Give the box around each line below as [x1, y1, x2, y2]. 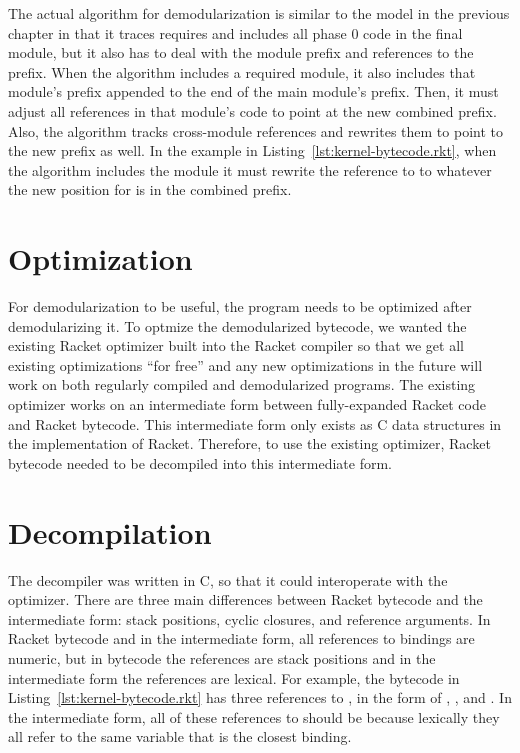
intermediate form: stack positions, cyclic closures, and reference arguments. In [8, 608, 491, 629]
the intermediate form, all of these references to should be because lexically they [8, 706, 500, 727]
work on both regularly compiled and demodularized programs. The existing [8, 374, 476, 395]
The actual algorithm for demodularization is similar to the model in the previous [8, 3, 510, 23]
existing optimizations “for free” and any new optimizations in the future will [8, 354, 483, 375]
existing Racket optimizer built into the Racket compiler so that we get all [8, 335, 464, 356]
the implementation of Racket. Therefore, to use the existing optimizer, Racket [8, 433, 491, 454]
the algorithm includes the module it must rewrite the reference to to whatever [8, 159, 492, 180]
